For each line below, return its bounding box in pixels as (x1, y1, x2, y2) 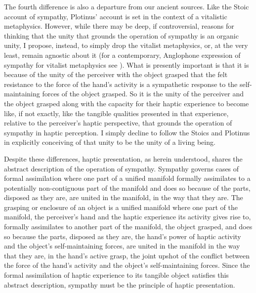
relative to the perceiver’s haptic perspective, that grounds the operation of (4, 118, 232, 128)
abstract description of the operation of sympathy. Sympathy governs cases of (4, 163, 239, 173)
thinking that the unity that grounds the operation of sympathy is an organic (4, 30, 239, 41)
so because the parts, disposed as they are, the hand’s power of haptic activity (4, 231, 241, 241)
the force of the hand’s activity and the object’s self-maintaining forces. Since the (4, 260, 250, 270)
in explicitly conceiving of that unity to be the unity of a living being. (4, 137, 215, 147)
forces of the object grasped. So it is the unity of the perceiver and (42, 88, 244, 99)
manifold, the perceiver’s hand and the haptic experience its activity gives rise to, (4, 211, 251, 222)
